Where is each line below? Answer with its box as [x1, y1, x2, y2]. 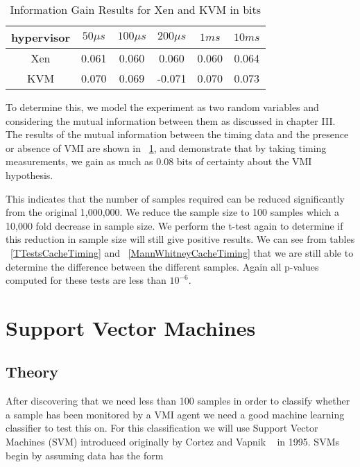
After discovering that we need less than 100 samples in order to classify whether [6, 393, 350, 408]
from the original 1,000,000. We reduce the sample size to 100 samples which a [6, 205, 340, 219]
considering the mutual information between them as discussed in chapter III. [6, 113, 336, 128]
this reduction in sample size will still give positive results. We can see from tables [6, 232, 355, 246]
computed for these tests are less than [6, 273, 166, 287]
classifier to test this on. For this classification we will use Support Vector [6, 421, 318, 435]
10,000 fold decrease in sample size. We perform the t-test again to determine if [6, 218, 343, 232]
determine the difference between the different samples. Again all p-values [6, 259, 319, 273]
